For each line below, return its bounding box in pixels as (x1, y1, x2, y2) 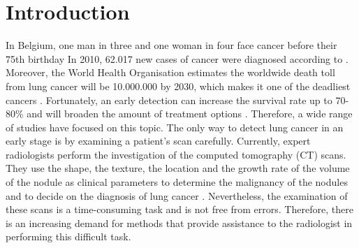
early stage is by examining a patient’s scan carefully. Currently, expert (6, 133, 311, 148)
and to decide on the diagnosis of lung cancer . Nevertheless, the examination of (6, 188, 348, 203)
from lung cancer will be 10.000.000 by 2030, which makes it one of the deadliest (6, 78, 351, 93)
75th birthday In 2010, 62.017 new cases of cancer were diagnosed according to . (6, 51, 349, 66)
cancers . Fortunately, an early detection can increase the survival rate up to (6, 92, 332, 107)
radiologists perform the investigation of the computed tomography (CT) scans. (6, 147, 346, 161)
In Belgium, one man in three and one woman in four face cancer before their (6, 38, 337, 52)
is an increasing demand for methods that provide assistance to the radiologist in (6, 215, 353, 230)
